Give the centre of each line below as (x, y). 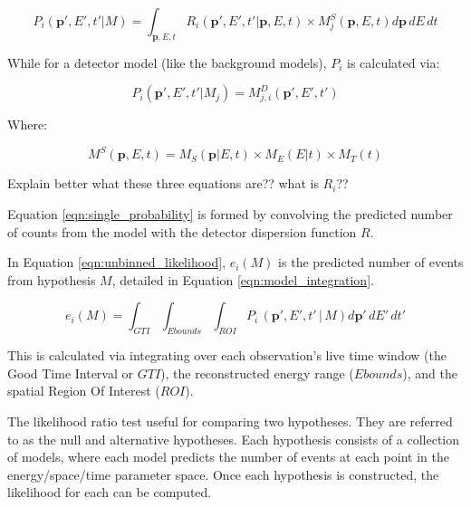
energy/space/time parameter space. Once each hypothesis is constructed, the (223, 474)
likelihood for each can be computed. (110, 492)
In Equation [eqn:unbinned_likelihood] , (117, 262)
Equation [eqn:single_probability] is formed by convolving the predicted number (230, 214)
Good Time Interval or (71, 373)
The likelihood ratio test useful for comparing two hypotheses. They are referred (230, 421)
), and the (430, 373)
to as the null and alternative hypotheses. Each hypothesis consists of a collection (233, 439)
